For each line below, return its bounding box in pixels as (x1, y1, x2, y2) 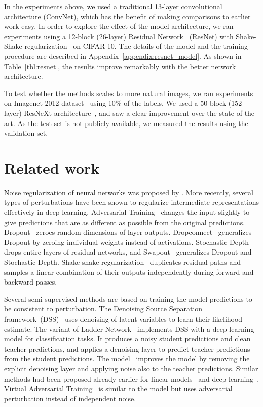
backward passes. (4, 276, 57, 287)
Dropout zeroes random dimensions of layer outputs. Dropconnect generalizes (4, 227, 252, 237)
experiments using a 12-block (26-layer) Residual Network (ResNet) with (4, 30, 234, 41)
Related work (4, 157, 100, 178)
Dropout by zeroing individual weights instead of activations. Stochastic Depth (4, 236, 249, 247)
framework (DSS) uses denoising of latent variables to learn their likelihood (4, 313, 243, 324)
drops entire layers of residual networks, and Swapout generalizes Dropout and (4, 246, 252, 257)
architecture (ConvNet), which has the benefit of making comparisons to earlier (4, 11, 251, 21)
